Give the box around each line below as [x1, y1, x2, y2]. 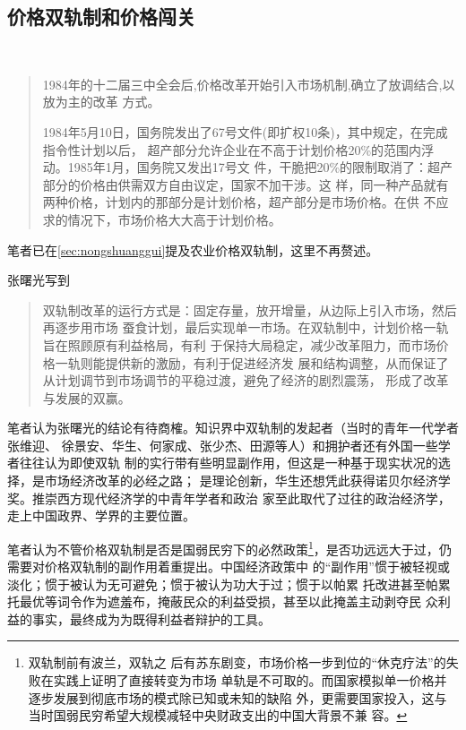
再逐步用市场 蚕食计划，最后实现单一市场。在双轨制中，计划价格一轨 [42, 318, 449, 337]
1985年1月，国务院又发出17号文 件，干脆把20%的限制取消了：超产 [67, 158, 453, 176]
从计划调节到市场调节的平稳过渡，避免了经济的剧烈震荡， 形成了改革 [42, 371, 449, 390]
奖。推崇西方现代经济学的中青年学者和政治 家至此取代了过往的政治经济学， [7, 488, 451, 507]
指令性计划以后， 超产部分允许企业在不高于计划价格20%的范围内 [42, 140, 422, 159]
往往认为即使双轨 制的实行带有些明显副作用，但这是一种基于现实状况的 [19, 453, 438, 472]
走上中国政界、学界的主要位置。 [7, 506, 195, 525]
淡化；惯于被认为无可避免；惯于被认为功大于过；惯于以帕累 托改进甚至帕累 [7, 574, 451, 593]
